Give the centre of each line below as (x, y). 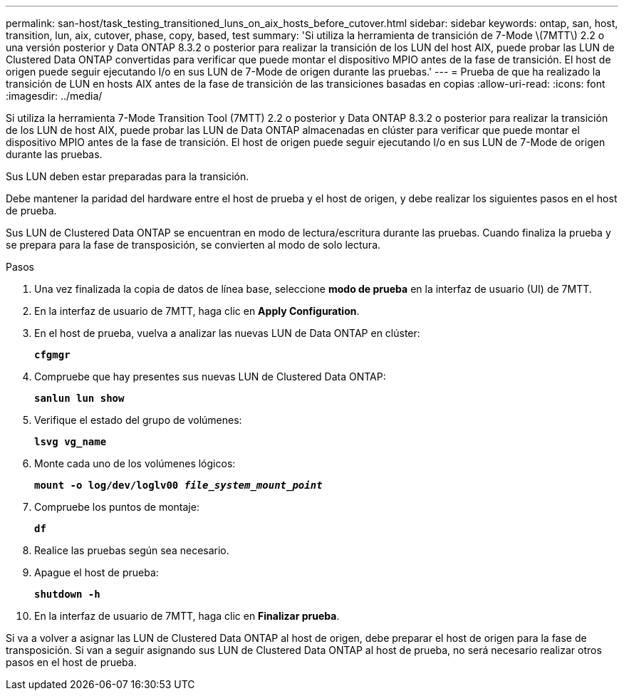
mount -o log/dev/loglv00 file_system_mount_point (178, 485)
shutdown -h (67, 594)
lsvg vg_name (71, 442)
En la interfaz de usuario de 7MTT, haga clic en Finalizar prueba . (187, 616)
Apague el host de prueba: (97, 572)
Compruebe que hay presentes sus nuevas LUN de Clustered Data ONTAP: (210, 376)
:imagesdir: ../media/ (54, 96)
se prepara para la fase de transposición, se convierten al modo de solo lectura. (193, 245)
